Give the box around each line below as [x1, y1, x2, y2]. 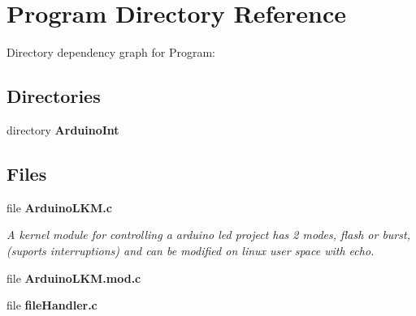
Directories [6, 83, 101, 109]
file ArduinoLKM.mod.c [6, 269, 141, 286]
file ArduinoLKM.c [6, 199, 112, 216]
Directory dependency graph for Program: [6, 44, 215, 61]
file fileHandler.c [6, 297, 97, 314]
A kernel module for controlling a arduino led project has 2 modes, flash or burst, [6, 226, 410, 243]
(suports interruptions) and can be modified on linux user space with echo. [6, 241, 375, 258]
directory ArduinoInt [6, 121, 119, 138]
